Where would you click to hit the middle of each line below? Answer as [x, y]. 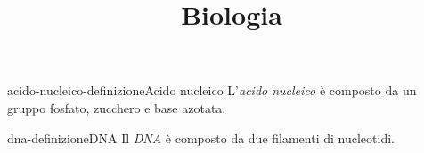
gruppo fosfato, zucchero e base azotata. [117, 107]
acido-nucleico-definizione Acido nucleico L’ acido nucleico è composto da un [212, 90]
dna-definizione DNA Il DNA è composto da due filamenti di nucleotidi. [201, 137]
